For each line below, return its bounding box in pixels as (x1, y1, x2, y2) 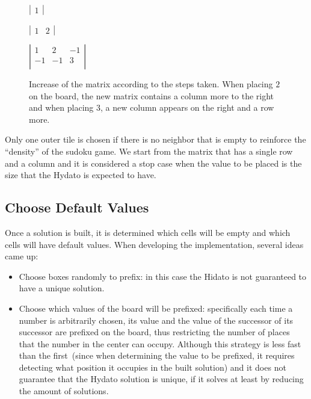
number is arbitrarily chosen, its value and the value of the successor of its (19, 314, 294, 326)
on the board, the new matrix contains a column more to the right (29, 89, 274, 102)
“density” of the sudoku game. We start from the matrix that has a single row (5, 144, 293, 157)
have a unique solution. (19, 282, 105, 294)
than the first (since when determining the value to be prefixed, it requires (19, 349, 295, 362)
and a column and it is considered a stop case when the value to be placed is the (5, 156, 302, 169)
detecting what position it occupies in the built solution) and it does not (19, 360, 286, 373)
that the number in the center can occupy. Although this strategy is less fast (19, 337, 301, 350)
